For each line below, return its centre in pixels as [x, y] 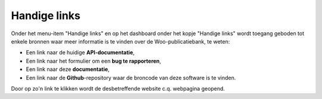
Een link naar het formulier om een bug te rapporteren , [94, 61]
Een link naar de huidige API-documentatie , [80, 52]
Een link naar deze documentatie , [68, 69]
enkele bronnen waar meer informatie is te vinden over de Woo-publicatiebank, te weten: [120, 41]
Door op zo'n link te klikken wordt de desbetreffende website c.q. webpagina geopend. [118, 88]
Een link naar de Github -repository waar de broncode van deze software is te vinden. [131, 78]
